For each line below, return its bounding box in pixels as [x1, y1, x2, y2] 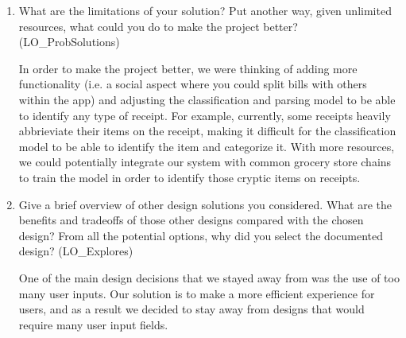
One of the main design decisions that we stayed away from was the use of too [18, 269, 400, 286]
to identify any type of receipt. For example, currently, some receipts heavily [18, 107, 391, 123]
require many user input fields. [18, 316, 168, 332]
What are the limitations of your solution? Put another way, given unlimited [18, 2, 392, 18]
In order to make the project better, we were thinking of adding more [18, 60, 358, 76]
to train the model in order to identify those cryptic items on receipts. [18, 169, 361, 185]
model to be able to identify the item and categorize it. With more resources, [18, 138, 395, 154]
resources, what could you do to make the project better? [18, 17, 298, 34]
